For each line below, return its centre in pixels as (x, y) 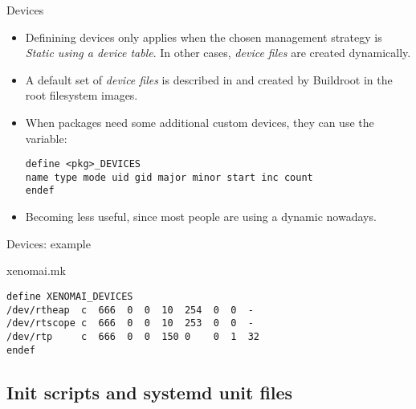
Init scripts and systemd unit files (150, 392)
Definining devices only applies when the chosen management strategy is (204, 37)
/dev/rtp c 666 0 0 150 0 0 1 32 (133, 336)
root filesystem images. (82, 95)
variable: (46, 138)
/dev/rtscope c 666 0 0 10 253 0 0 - (130, 323)
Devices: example (49, 243)
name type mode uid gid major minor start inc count (169, 177)
